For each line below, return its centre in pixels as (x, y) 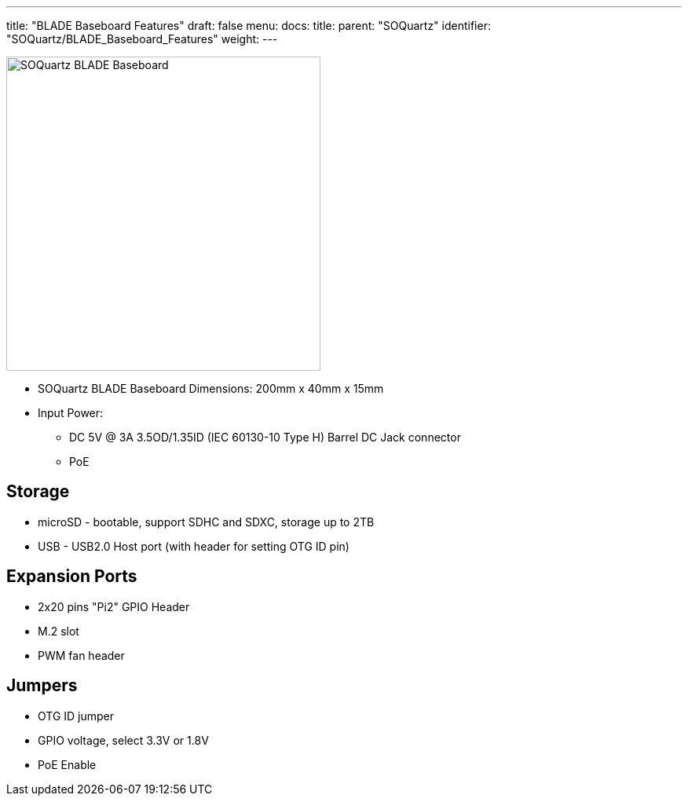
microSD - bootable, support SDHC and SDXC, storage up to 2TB (206, 522)
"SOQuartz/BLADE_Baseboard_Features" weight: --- (142, 39)
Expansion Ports (72, 577)
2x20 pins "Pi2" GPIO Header (114, 606)
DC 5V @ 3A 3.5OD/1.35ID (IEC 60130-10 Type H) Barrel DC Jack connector (265, 437)
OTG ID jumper (76, 716)
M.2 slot (59, 631)
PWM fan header (81, 655)
